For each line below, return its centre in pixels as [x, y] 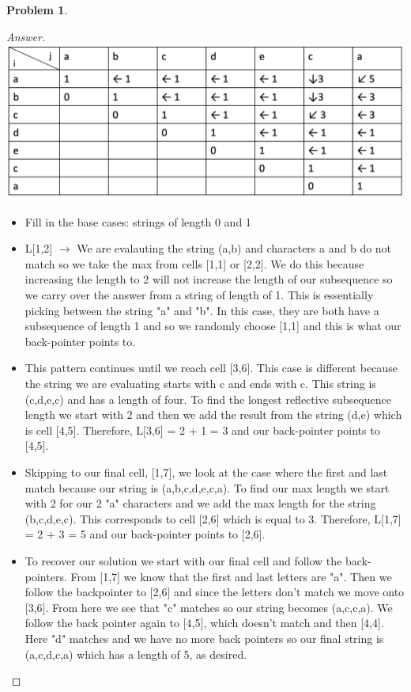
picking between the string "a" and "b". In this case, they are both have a [202, 310]
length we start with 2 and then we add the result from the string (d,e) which [213, 414]
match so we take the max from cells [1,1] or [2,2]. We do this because [194, 263]
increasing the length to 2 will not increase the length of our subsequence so [209, 279]
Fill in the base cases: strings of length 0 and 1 [138, 221]
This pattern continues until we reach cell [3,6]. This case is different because [211, 368]
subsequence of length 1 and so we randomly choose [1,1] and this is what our [213, 326]
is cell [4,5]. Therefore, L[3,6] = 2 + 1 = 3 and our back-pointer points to [202, 430]
